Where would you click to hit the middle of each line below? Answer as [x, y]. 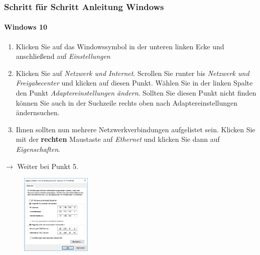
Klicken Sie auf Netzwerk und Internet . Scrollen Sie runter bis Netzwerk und [133, 73]
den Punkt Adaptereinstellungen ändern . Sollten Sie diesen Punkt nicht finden [136, 93]
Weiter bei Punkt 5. [48, 166]
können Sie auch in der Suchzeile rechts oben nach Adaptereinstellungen [127, 102]
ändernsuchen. [38, 112]
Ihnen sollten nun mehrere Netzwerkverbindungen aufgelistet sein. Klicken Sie [136, 129]
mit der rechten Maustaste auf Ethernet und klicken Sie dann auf [118, 139]
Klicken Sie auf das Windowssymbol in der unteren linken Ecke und [120, 46]
